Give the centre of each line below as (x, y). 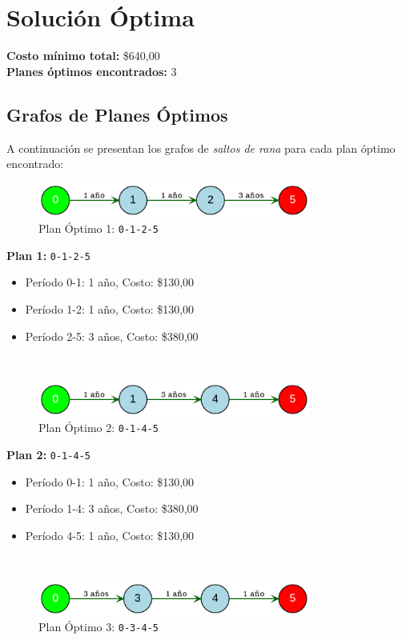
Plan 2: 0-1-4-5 (48, 454)
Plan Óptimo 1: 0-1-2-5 (98, 228)
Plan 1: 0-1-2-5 (48, 255)
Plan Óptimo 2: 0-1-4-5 (98, 428)
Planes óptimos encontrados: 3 (92, 71)
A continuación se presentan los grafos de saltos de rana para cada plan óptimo (201, 148)
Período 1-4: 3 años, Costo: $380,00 (112, 508)
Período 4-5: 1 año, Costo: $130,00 (110, 535)
